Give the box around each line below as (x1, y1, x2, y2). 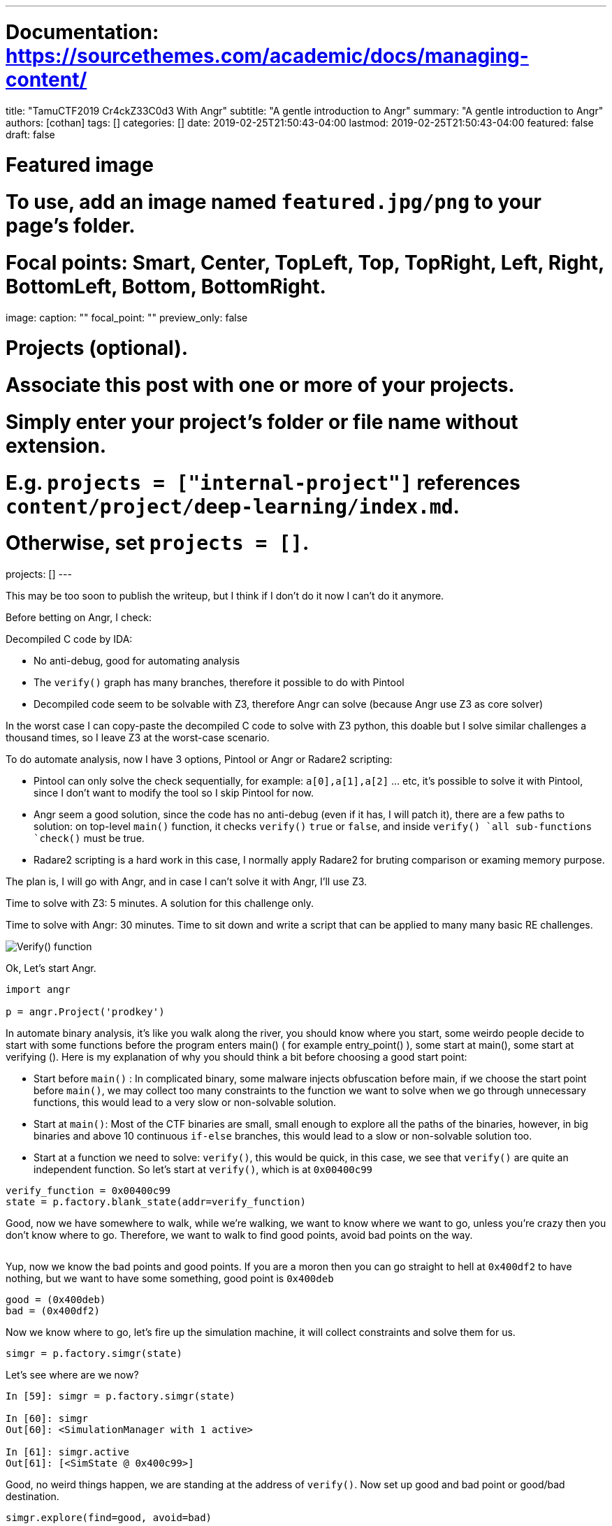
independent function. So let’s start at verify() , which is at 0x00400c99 (34, 1163, 373, 1175)
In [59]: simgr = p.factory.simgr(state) (6, 1390, 235, 1402)
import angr (6, 984, 71, 995)
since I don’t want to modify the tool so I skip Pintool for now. (34, 787, 314, 799)
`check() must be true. (34, 832, 145, 844)
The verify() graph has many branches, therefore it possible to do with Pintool (34, 676, 405, 688)
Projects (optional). (6, 336, 189, 361)
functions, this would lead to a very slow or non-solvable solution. (34, 1096, 337, 1108)
